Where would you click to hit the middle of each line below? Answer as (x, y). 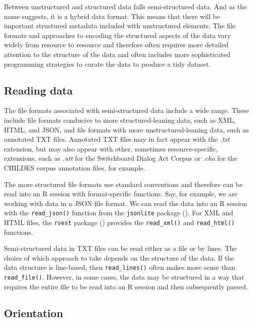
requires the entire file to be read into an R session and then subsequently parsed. (126, 286)
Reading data (38, 90)
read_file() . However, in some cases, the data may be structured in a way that (124, 277)
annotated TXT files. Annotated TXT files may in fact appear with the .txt (117, 139)
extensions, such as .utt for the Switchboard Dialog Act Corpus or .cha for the (121, 158)
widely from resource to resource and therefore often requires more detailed (116, 45)
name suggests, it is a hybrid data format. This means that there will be (112, 16)
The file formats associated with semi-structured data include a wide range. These (127, 110)
